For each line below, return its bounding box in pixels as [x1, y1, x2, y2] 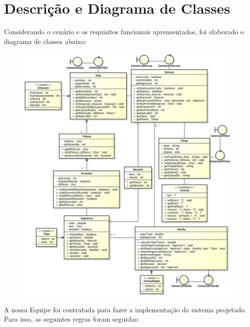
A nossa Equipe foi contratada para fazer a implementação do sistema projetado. [4, 304, 247, 314]
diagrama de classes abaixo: [4, 36, 87, 46]
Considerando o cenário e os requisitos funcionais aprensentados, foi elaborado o [4, 26, 244, 37]
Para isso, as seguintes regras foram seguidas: [4, 314, 139, 324]
